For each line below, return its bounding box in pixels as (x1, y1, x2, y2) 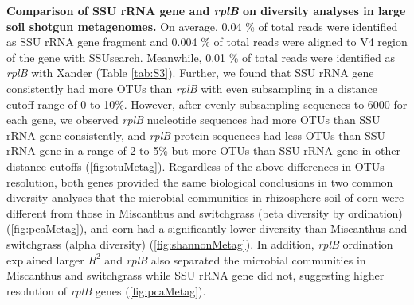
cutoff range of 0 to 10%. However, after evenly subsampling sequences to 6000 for (6, 95, 408, 112)
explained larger (6, 251, 84, 268)
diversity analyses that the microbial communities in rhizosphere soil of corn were (6, 189, 404, 206)
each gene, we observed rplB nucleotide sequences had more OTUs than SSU (6, 111, 381, 128)
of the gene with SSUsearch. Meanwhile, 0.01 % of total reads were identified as (6, 48, 395, 65)
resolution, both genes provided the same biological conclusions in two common (6, 173, 393, 190)
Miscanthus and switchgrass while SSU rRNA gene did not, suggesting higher (6, 267, 385, 284)
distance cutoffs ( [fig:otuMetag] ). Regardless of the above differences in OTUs (6, 157, 385, 174)
